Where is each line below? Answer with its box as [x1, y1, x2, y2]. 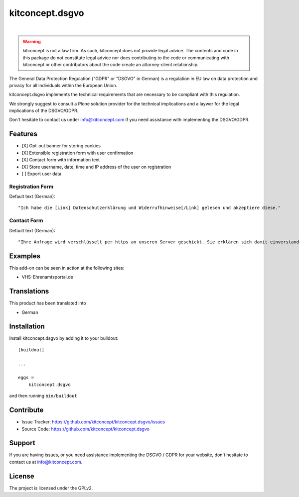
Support [9, 439, 35, 447]
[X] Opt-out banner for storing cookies [21, 143, 101, 149]
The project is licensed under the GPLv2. [9, 485, 93, 491]
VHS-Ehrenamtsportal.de [21, 274, 73, 280]
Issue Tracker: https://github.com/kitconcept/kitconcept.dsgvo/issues [21, 419, 165, 425]
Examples [9, 252, 41, 260]
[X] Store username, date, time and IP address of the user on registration [21, 164, 171, 170]
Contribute [9, 406, 44, 414]
